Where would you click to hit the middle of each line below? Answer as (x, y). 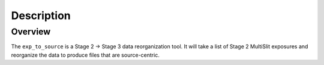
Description (41, 16)
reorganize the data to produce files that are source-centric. (85, 55)
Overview (31, 32)
